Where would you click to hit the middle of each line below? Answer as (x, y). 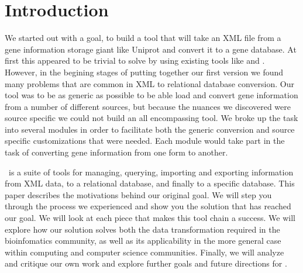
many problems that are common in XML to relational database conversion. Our (149, 83)
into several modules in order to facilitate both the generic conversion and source (150, 129)
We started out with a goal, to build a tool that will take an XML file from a (143, 38)
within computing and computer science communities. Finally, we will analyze (144, 252)
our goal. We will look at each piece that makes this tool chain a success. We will (150, 218)
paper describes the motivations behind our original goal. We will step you (138, 194)
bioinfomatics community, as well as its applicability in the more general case (143, 241)
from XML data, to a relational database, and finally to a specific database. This (150, 183)
